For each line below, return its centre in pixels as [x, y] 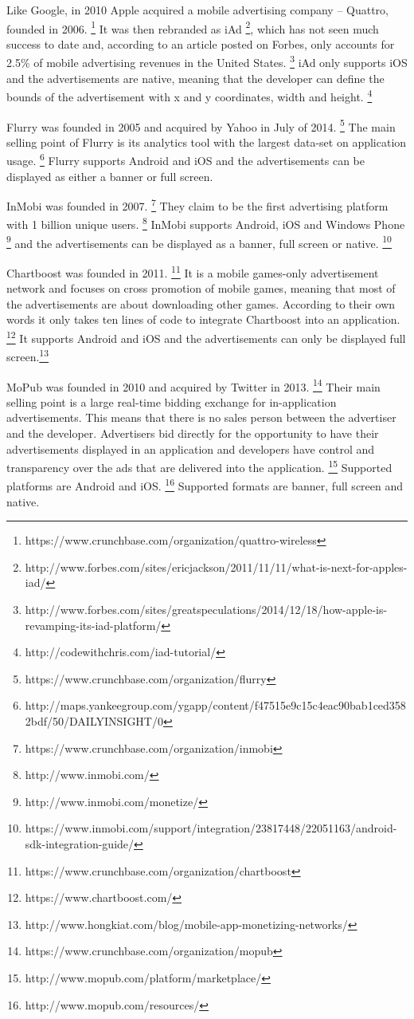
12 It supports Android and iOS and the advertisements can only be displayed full [206, 337]
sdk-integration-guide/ [80, 843]
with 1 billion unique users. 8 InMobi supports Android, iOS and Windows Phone [206, 223]
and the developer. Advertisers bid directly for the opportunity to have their [193, 433]
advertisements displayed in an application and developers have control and [191, 449]
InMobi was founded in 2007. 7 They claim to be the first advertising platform [197, 205]
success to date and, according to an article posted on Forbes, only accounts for [201, 43]
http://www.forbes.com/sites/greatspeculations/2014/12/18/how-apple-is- [206, 609]
